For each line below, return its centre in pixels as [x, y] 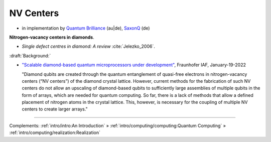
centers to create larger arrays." [55, 109]
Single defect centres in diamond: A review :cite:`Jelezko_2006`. [89, 46]
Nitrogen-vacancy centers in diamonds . [52, 37]
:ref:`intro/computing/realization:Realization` [55, 132]
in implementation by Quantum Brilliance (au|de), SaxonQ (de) [86, 28]
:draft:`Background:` [30, 56]
